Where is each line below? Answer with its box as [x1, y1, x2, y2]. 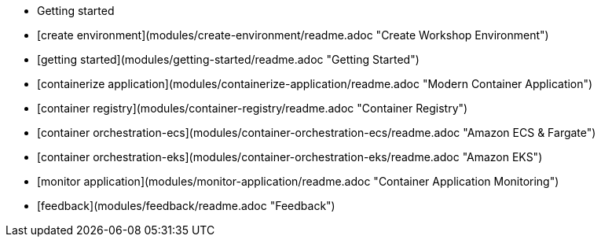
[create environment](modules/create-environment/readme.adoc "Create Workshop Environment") [37, 28, 549, 42]
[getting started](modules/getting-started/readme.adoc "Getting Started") [37, 53, 420, 66]
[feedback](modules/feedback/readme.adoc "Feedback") [37, 199, 335, 212]
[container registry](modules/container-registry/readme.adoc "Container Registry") [37, 101, 468, 115]
